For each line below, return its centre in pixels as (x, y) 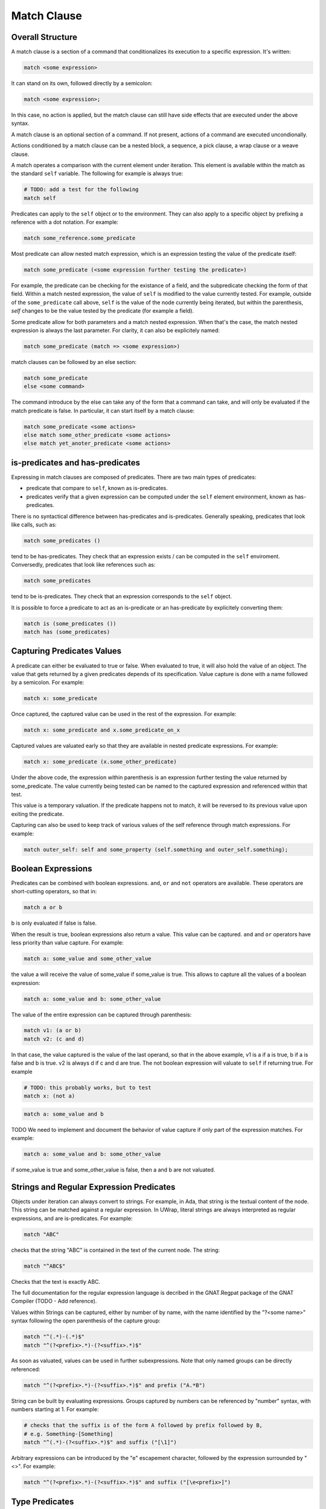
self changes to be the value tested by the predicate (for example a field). (103, 311)
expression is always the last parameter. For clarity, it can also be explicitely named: (115, 330)
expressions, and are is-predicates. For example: (72, 1218)
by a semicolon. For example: (48, 683)
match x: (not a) (50, 1096)
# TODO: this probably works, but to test (88, 1087)
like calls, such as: (34, 525)
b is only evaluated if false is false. (54, 923)
